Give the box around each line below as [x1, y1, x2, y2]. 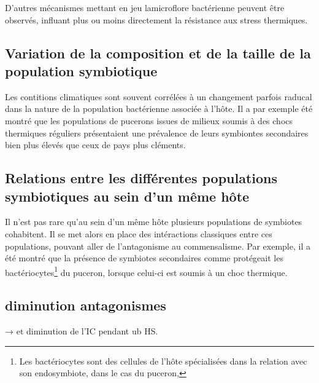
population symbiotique [5, 61, 158, 80]
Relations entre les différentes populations [5, 168, 278, 188]
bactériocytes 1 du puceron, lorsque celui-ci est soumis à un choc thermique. [5, 264, 288, 278]
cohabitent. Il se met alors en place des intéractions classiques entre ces [5, 227, 272, 240]
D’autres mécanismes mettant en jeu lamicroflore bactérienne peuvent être [5, 1, 285, 14]
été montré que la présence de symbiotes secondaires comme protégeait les [5, 251, 283, 264]
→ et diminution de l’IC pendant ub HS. [5, 325, 158, 338]
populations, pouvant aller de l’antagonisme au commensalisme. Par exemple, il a [5, 239, 310, 252]
